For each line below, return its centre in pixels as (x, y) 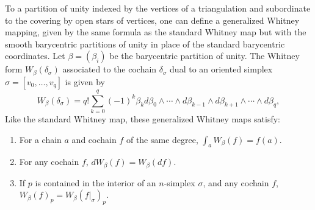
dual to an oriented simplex (221, 69)
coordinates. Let (35, 56)
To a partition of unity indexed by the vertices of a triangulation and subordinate (158, 8)
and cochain (94, 139)
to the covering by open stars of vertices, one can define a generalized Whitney (152, 20)
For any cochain (49, 162)
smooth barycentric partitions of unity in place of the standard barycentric (145, 44)
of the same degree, (162, 139)
